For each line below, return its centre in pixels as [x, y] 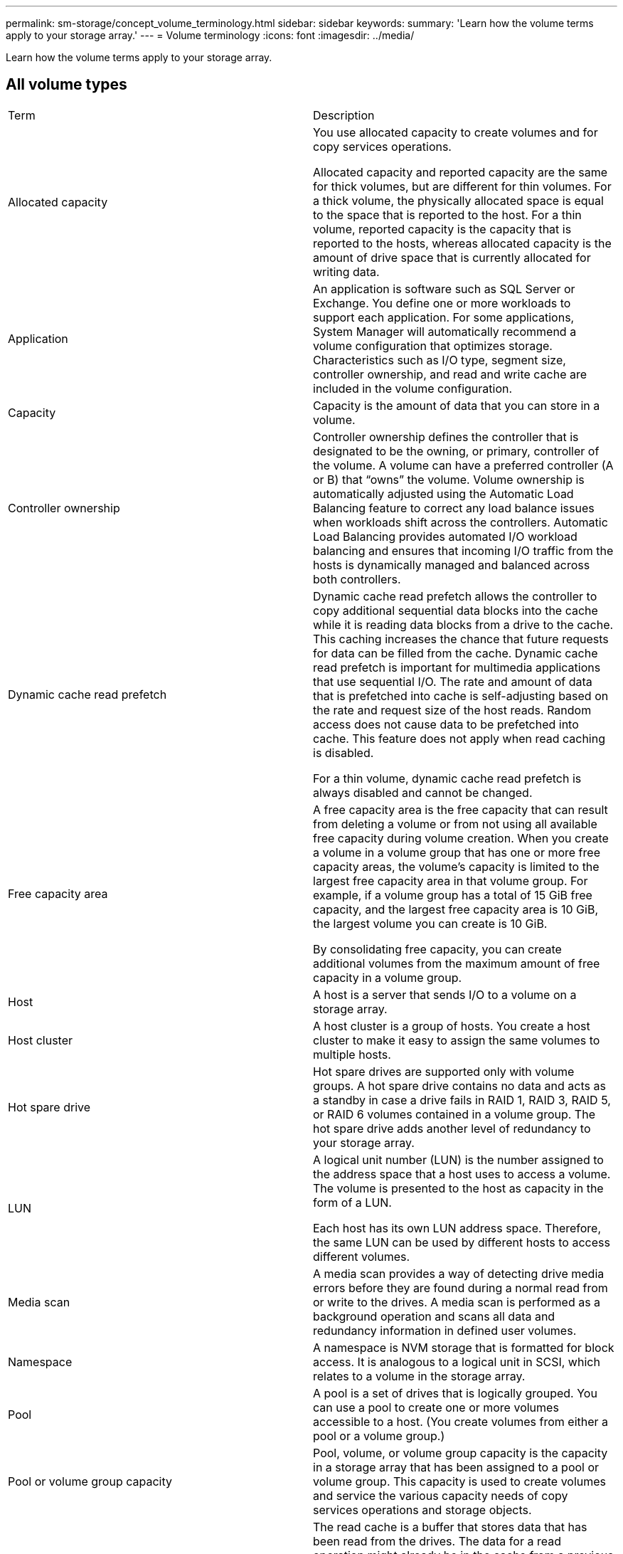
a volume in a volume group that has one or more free [457, 852]
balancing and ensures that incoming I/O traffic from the [463, 550]
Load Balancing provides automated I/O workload [445, 536]
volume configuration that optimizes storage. [433, 345]
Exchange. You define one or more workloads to [442, 303]
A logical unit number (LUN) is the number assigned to [458, 1159]
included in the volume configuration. [413, 388]
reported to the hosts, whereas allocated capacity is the [462, 243]
